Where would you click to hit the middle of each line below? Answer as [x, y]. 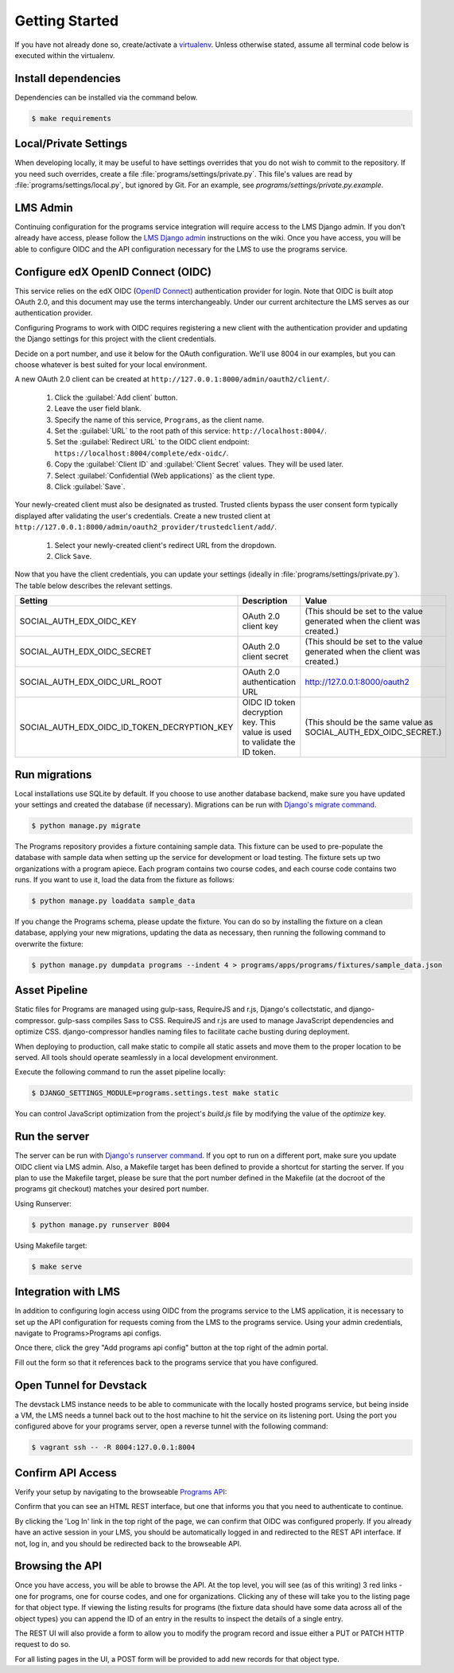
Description [265, 601]
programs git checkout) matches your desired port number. [112, 1189]
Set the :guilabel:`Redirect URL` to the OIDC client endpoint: [152, 442]
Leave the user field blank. [98, 408]
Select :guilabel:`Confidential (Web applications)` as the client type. [165, 475]
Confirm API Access [66, 1473]
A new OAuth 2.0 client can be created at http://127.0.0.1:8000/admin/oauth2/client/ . [172, 379]
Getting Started [67, 21]
